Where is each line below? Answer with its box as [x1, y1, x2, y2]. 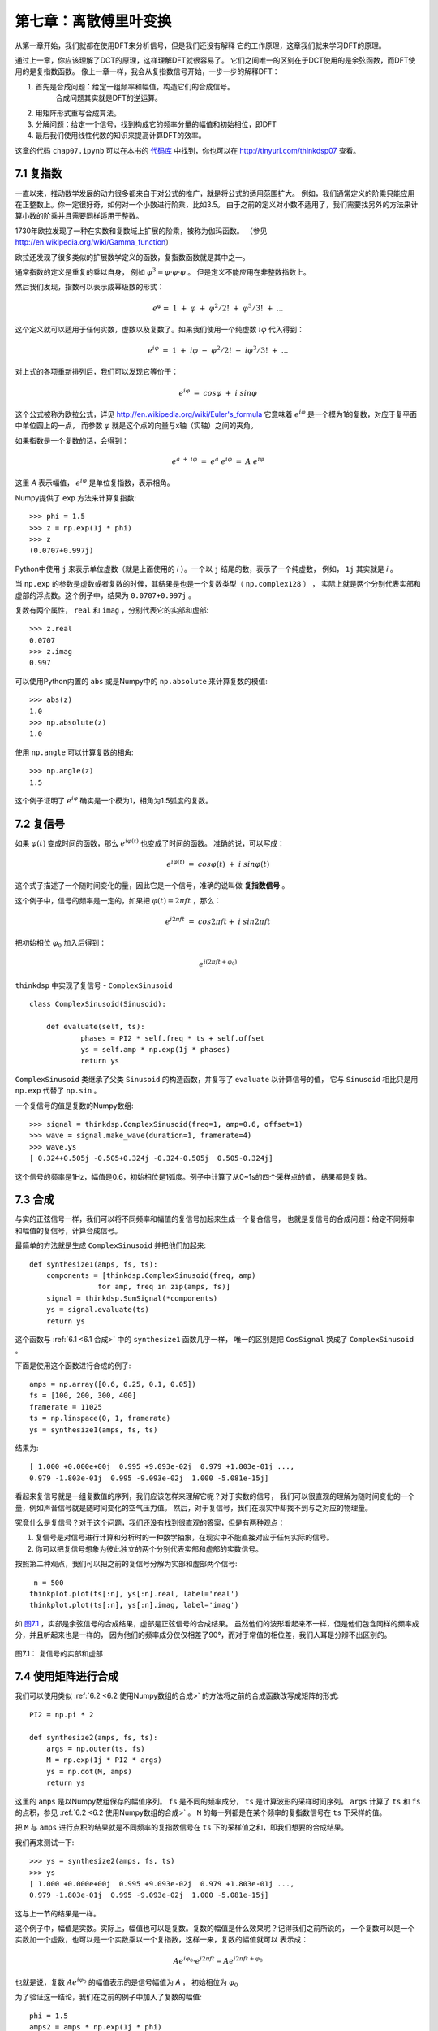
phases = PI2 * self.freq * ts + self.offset [80, 1033, 265, 1043]
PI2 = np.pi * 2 [29, 1710, 94, 1719]
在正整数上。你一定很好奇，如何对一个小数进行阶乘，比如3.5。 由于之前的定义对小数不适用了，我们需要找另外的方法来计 [15, 199, 419, 209]
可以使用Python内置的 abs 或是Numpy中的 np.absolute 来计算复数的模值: [15, 676, 268, 686]
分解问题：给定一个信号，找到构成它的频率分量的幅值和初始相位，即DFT [35, 119, 277, 129]
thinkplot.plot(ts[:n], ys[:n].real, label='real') [29, 1589, 239, 1598]
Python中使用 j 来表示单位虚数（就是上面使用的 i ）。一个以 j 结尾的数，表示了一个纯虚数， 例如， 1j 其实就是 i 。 [15, 564, 397, 574]
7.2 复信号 [15, 816, 65, 830]
